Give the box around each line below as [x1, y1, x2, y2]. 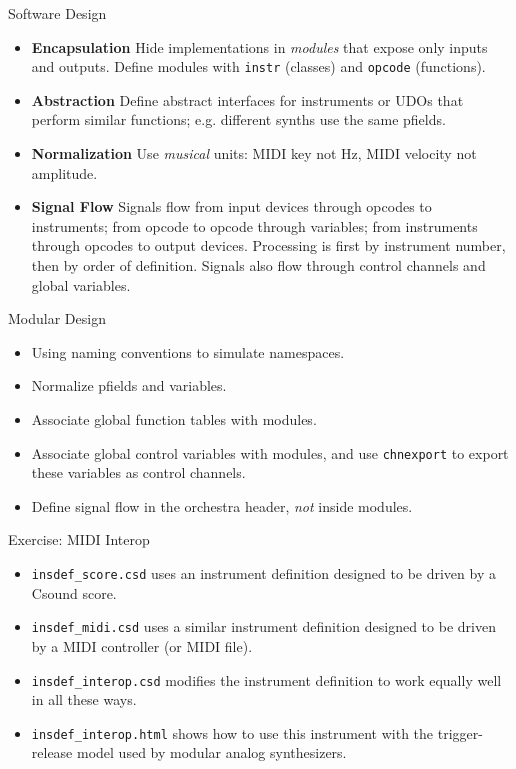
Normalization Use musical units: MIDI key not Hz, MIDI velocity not [31, 143, 477, 164]
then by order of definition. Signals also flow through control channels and [31, 255, 486, 275]
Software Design [8, 3, 107, 23]
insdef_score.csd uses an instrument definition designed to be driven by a [31, 563, 496, 583]
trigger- [437, 722, 483, 743]
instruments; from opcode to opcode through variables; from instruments [31, 215, 478, 236]
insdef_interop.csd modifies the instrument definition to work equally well [31, 669, 502, 690]
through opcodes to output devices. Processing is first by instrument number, [31, 235, 506, 256]
